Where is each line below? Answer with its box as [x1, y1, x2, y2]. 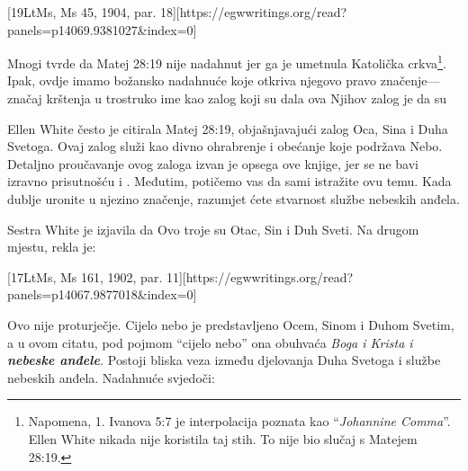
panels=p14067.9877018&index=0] [7, 285, 197, 304]
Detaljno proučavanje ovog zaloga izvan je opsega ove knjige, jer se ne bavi [7, 154, 418, 173]
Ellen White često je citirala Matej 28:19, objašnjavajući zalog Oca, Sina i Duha [7, 119, 448, 138]
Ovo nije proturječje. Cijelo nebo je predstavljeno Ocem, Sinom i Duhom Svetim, [7, 315, 454, 333]
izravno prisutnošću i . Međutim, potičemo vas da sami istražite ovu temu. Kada [7, 172, 452, 191]
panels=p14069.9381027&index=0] [7, 20, 197, 39]
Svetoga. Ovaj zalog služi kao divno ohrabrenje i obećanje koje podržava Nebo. [7, 137, 443, 156]
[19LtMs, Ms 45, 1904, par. [7, 3, 157, 21]
